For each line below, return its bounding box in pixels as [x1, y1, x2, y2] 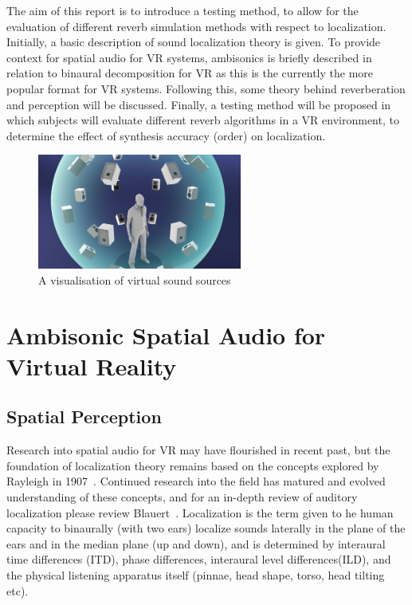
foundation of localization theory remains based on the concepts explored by [6, 457, 379, 473]
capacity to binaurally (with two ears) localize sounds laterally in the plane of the [6, 520, 406, 536]
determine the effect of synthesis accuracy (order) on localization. [6, 127, 326, 143]
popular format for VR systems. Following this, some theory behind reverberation [6, 80, 406, 96]
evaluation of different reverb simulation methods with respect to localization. [6, 18, 386, 34]
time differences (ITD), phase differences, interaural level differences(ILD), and [6, 551, 391, 568]
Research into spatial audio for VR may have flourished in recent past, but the [6, 442, 390, 458]
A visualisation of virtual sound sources [38, 271, 231, 288]
